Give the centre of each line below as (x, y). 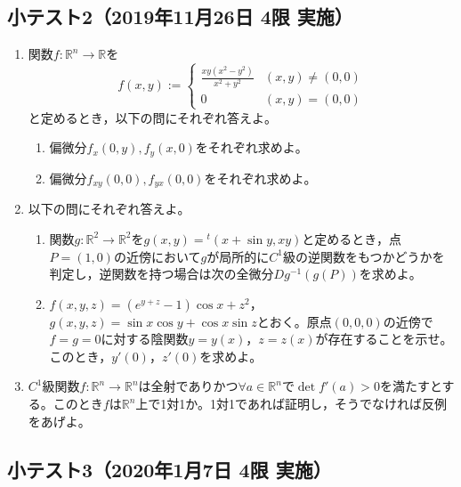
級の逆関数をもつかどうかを (364, 256)
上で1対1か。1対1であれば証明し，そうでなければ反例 (291, 404)
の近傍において (157, 256)
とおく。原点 (294, 321)
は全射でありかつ (188, 386)
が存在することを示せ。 (384, 339)
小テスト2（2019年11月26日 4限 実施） (180, 16)
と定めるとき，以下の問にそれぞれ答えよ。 (153, 117)
